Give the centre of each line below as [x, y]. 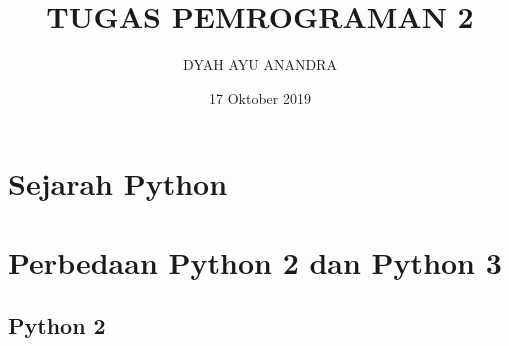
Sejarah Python [118, 183]
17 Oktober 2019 [260, 97]
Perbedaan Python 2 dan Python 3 [255, 261]
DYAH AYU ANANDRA [260, 64]
